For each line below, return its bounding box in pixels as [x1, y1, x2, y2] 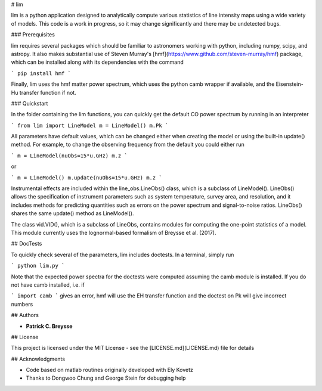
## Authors [11, 312, 39, 319]
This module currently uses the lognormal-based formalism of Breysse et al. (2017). [11, 229, 216, 236]
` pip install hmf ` [11, 70, 72, 77]
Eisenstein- [275, 80, 304, 88]
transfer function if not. [19, 89, 77, 96]
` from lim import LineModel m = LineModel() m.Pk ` [11, 122, 169, 129]
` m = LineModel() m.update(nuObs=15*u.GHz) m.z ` [11, 174, 162, 181]
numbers [11, 300, 33, 308]
